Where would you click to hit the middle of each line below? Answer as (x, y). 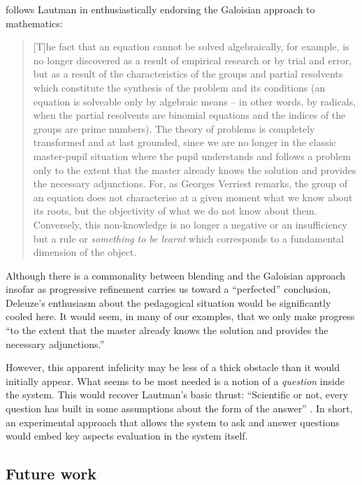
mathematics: (34, 23)
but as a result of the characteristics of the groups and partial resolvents (188, 74)
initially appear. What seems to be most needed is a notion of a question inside (175, 381)
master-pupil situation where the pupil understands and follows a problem (192, 155)
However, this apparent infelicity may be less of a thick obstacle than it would (173, 367)
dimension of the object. (85, 252)
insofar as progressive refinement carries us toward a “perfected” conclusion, (168, 289)
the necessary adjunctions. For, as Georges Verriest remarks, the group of (190, 183)
